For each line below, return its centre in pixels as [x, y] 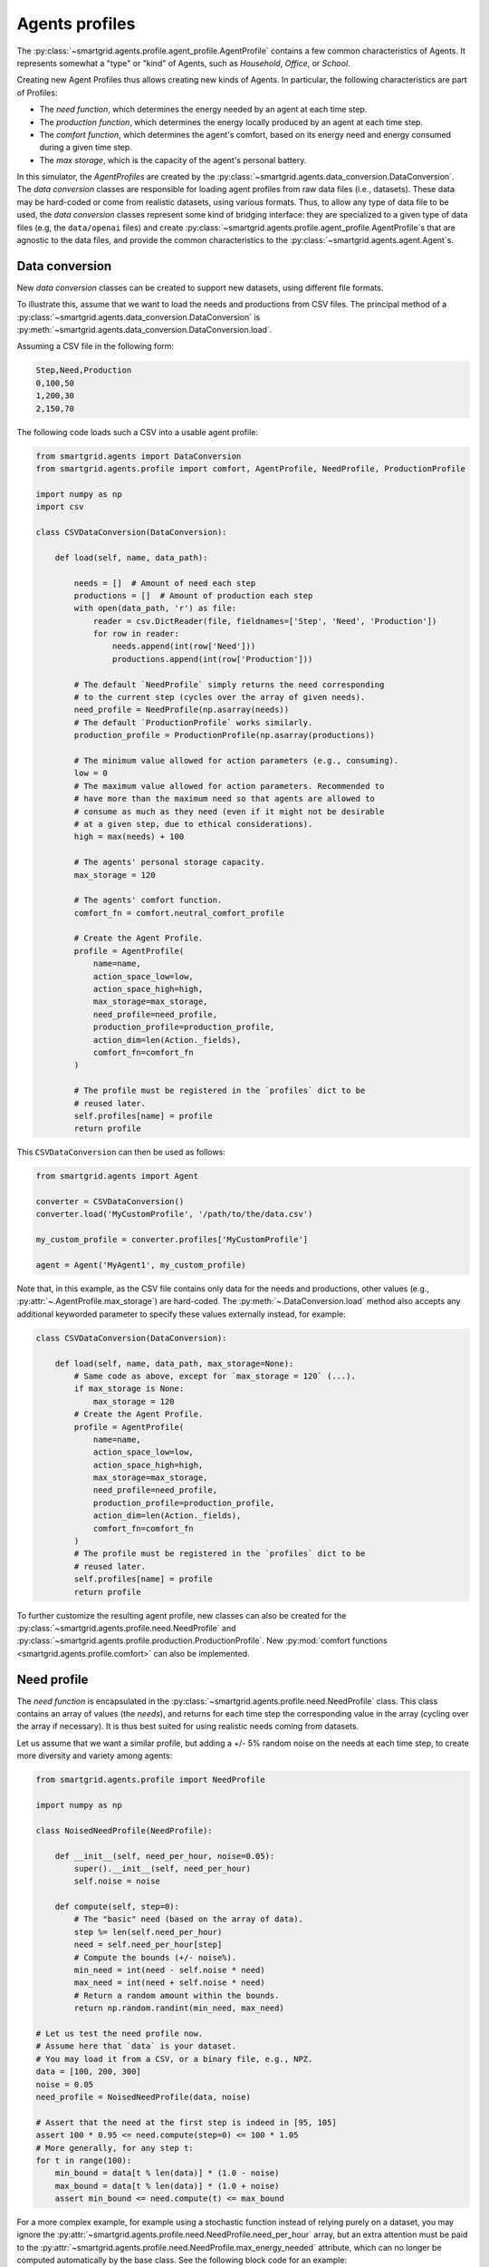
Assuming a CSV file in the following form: [96, 346]
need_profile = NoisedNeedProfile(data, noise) [143, 2097]
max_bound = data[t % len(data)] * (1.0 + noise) [167, 2186]
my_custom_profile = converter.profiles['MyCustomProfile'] [172, 1240]
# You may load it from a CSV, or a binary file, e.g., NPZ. [174, 2059]
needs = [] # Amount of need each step [165, 583]
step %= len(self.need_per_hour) [148, 1932]
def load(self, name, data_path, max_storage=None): [174, 1363]
